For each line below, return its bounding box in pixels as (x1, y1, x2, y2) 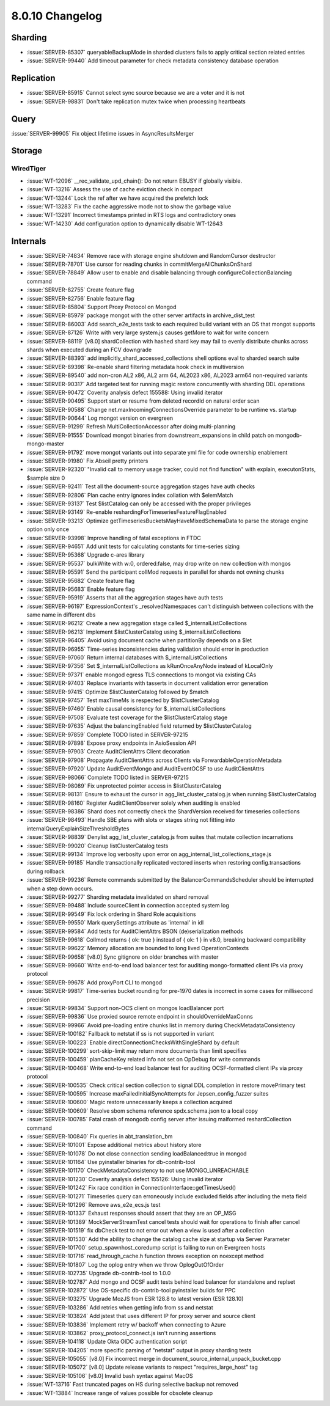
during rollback (26, 868, 65, 875)
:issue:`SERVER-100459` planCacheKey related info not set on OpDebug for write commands (26, 1056, 261, 1063)
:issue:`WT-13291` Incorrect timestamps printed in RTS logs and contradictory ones (26, 211, 237, 219)
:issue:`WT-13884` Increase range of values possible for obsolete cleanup (26, 1389, 213, 1396)
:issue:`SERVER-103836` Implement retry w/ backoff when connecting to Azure (26, 1320, 226, 1328)
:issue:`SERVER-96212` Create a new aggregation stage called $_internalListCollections (26, 620, 248, 627)
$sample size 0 (26, 474, 65, 481)
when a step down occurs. (26, 885, 94, 892)
